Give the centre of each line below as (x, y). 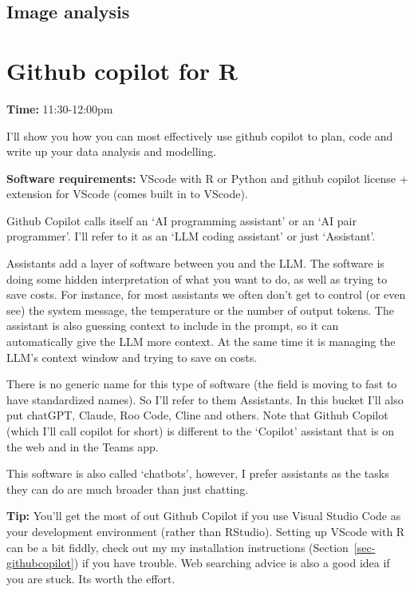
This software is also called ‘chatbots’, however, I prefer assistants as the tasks (198, 473)
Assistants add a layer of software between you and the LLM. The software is (195, 263)
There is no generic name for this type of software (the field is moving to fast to (202, 384)
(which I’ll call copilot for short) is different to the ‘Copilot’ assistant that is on (200, 431)
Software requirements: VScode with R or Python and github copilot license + (207, 178)
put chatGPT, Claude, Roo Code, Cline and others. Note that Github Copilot (197, 415)
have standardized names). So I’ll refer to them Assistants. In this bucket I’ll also (205, 399)
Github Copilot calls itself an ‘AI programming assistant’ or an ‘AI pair (181, 220)
